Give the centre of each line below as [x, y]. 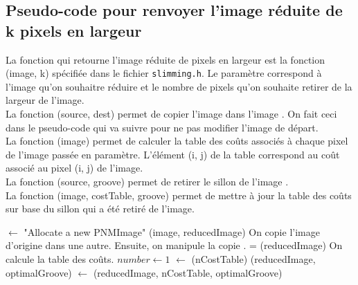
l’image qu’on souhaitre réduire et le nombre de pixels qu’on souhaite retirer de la [179, 86]
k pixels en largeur [74, 30]
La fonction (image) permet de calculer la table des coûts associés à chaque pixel [177, 141]
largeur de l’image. [45, 100]
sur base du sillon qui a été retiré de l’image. [100, 209]
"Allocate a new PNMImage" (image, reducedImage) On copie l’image [172, 231]
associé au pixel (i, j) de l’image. [74, 168]
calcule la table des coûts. [60, 258]
